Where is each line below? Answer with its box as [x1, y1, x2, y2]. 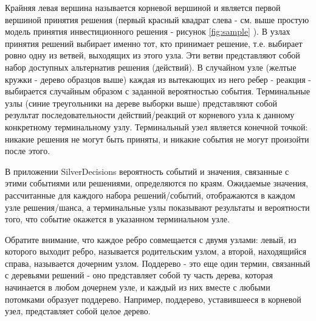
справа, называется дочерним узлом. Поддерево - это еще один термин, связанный [5, 256, 311, 269]
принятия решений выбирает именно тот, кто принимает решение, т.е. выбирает [5, 37, 303, 49]
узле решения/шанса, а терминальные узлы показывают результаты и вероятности [5, 200, 310, 213]
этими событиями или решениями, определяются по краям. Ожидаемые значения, [5, 177, 309, 189]
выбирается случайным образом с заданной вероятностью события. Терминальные [5, 85, 310, 97]
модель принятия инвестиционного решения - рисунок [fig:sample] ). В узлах [5, 25, 290, 38]
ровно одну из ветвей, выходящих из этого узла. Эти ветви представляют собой [5, 49, 300, 62]
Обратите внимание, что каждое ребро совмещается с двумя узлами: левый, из [5, 233, 297, 245]
